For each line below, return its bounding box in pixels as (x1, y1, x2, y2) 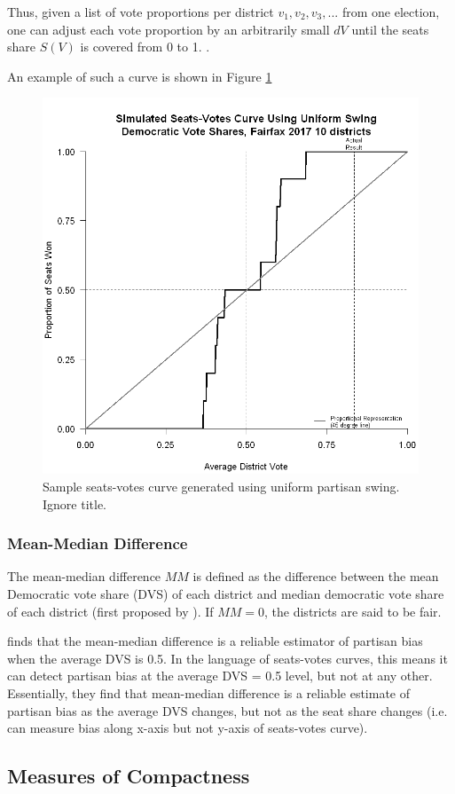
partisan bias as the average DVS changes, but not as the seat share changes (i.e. (7, 701, 448, 719)
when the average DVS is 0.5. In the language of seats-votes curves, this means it (7, 649, 448, 667)
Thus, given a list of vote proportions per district (7, 3, 274, 20)
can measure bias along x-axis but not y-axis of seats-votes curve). (7, 719, 368, 737)
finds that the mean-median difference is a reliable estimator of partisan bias (7, 632, 423, 650)
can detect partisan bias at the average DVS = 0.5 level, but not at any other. (7, 666, 433, 685)
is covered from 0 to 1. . (80, 37, 210, 56)
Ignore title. (43, 494, 106, 513)
